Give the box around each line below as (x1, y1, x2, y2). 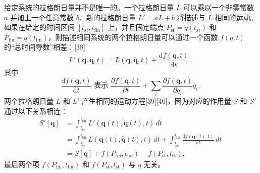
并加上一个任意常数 (10, 12, 74, 22)
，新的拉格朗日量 (79, 12, 136, 22)
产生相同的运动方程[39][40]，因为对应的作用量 (82, 96, 231, 106)
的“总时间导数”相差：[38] (4, 41, 85, 52)
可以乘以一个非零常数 (183, 2, 254, 12)
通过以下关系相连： (4, 106, 68, 116)
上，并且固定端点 (107, 22, 164, 32)
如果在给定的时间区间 (4, 22, 75, 32)
